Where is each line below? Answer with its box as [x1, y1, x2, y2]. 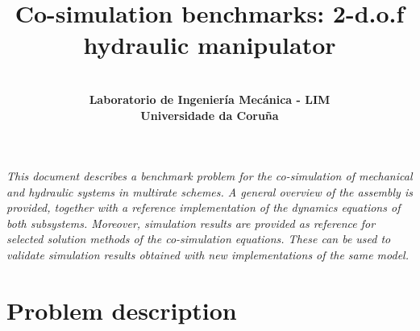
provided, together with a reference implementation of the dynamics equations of [6, 199, 401, 216]
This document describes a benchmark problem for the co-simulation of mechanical [6, 168, 413, 184]
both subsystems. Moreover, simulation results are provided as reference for [6, 214, 376, 231]
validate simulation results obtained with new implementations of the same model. [6, 246, 409, 263]
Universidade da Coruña [140, 106, 279, 123]
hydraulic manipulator [83, 28, 336, 61]
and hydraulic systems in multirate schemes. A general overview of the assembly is [6, 183, 413, 200]
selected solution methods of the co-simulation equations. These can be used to [6, 230, 391, 247]
